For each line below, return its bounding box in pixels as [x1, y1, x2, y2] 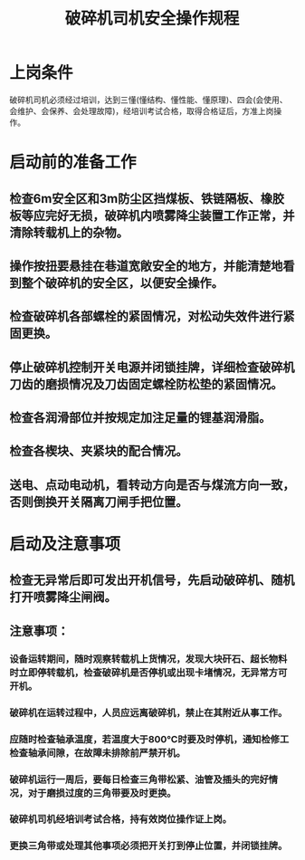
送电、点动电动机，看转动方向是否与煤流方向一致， [9, 477, 295, 492]
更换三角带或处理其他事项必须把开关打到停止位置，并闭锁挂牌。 [9, 839, 288, 852]
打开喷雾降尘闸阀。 [9, 589, 117, 605]
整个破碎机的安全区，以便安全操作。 [21, 275, 224, 291]
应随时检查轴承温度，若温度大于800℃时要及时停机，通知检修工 [9, 732, 290, 745]
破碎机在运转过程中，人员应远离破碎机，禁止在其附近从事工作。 [9, 706, 288, 719]
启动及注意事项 [9, 534, 121, 555]
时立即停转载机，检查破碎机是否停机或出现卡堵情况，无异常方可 [9, 666, 288, 679]
